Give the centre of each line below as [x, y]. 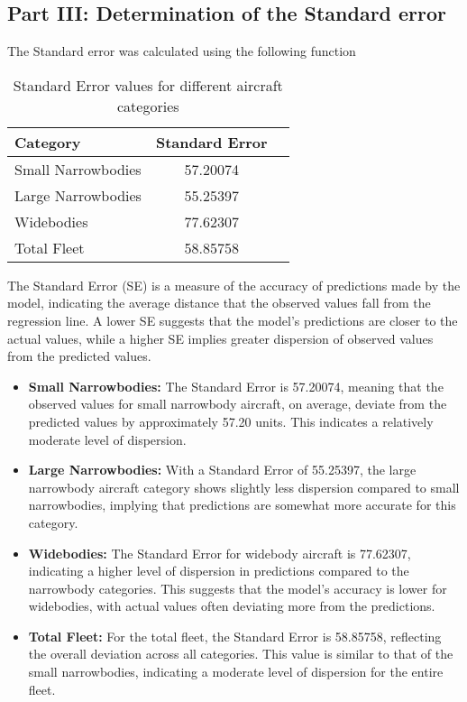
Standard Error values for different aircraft [148, 85]
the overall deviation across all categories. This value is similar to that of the [241, 654]
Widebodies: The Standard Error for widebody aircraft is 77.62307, [220, 553]
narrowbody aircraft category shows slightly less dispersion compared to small [244, 487]
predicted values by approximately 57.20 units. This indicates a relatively [231, 421]
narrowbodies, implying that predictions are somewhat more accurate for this [242, 505]
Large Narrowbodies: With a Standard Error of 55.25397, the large [222, 470]
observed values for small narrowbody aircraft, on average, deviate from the [238, 404]
